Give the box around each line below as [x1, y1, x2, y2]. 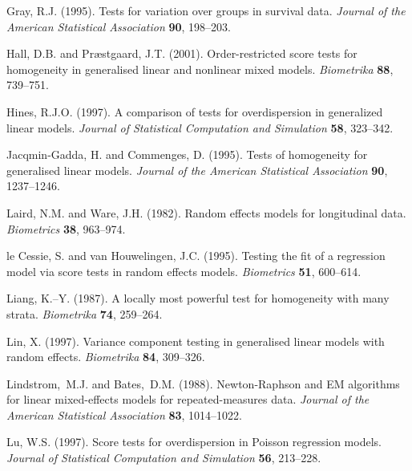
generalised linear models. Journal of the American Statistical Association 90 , [6, 161, 388, 178]
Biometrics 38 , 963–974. [6, 220, 126, 237]
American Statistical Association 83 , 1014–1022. [6, 406, 242, 423]
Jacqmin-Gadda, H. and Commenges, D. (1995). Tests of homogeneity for [6, 146, 368, 163]
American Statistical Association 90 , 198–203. [6, 18, 231, 35]
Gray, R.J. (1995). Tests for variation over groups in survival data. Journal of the [6, 2, 406, 18]
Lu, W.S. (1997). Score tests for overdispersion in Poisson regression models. [6, 433, 382, 450]
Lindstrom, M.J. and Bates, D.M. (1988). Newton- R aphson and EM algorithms [6, 375, 400, 392]
